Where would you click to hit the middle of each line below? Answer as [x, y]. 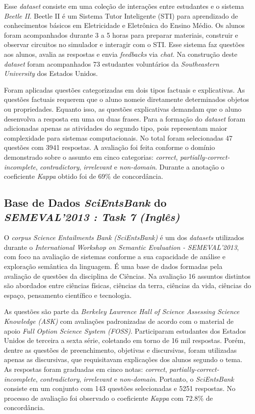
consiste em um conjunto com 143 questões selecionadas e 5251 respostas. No [120, 388]
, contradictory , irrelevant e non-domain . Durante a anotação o [130, 166]
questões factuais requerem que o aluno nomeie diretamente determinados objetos [127, 99]
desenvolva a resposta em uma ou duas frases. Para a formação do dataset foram [125, 118]
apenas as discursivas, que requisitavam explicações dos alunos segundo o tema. [123, 359]
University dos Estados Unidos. [51, 73]
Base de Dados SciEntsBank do [85, 203]
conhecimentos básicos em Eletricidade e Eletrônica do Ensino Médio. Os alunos [125, 25]
